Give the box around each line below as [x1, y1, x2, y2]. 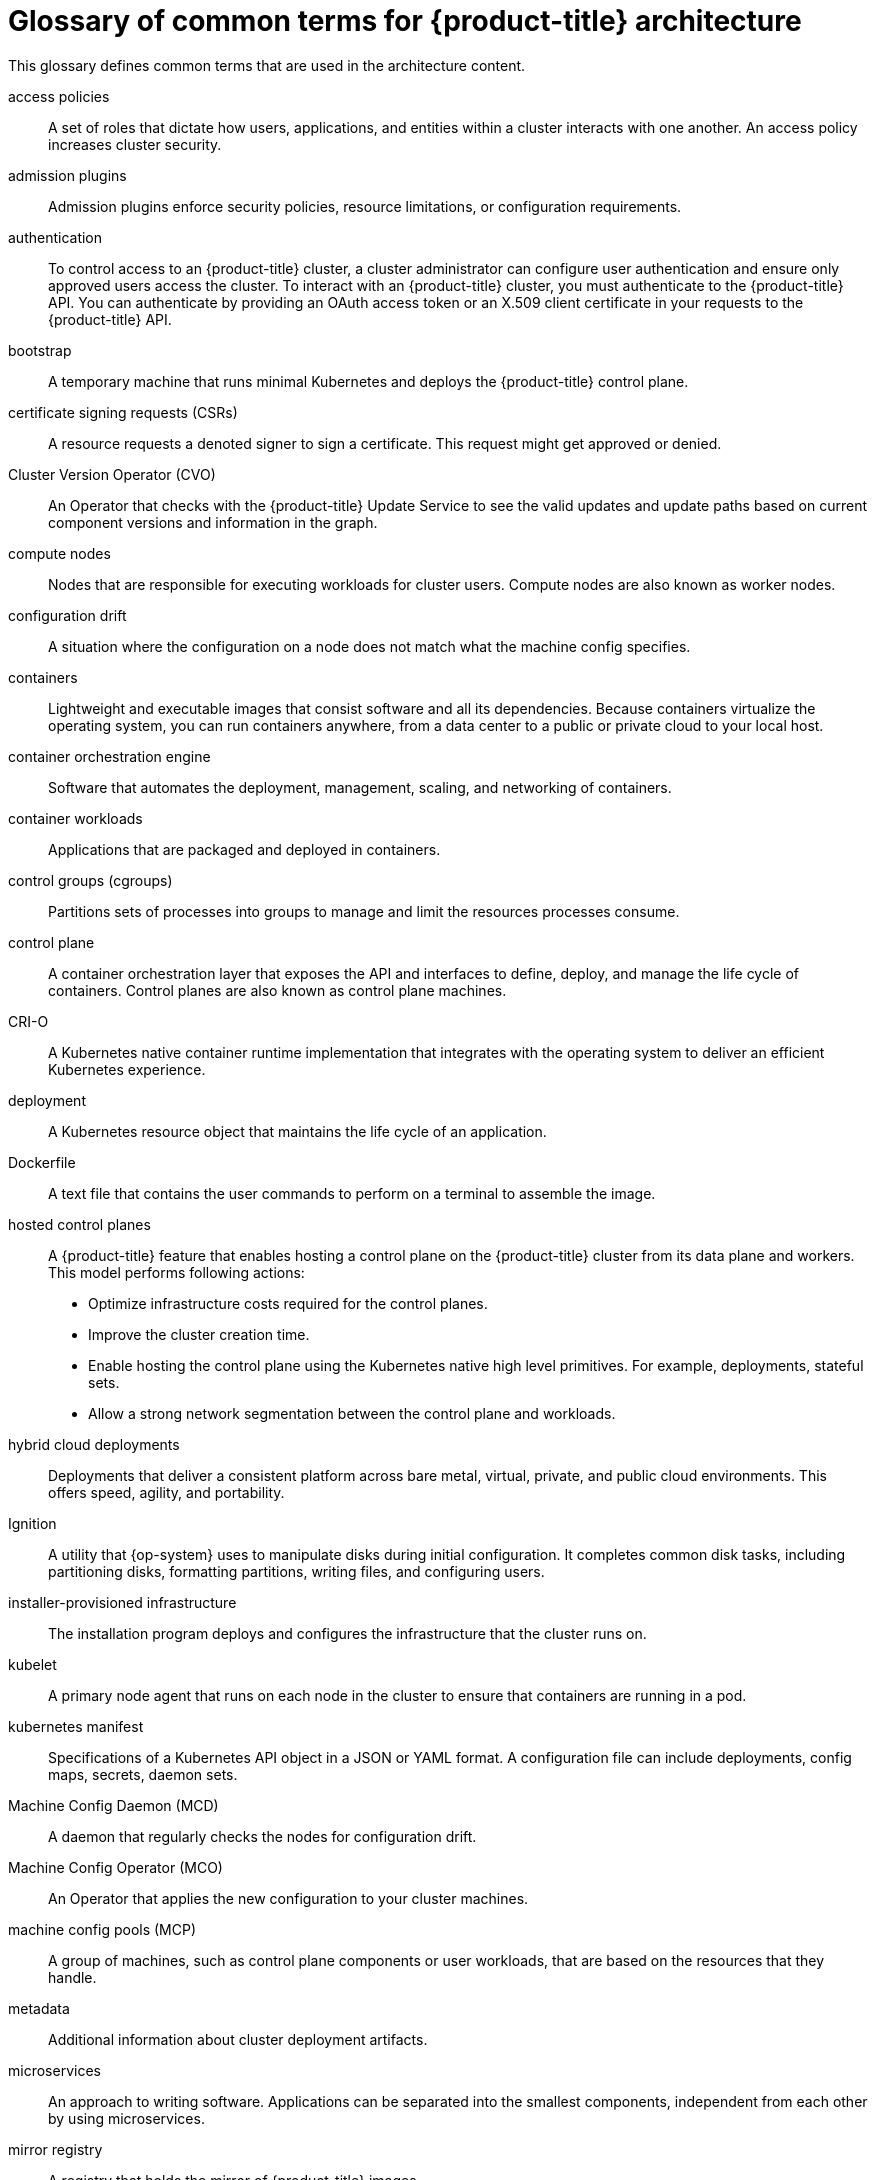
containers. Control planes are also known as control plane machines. [48, 981, 507, 999]
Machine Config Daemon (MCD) [8, 1796, 219, 1814]
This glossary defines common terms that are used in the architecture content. [8, 56, 526, 74]
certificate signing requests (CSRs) [8, 403, 238, 421]
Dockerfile [8, 1153, 76, 1171]
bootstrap [8, 341, 72, 359]
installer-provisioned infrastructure [8, 1593, 237, 1611]
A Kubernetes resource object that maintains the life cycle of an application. [48, 1122, 547, 1140]
